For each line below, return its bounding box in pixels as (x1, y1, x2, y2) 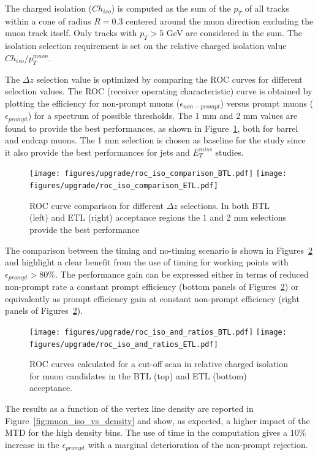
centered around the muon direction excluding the (126, 14, 314, 27)
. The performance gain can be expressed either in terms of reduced (55, 267, 309, 280)
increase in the (5, 438, 59, 450)
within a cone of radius (5, 14, 91, 27)
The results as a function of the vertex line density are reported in (5, 402, 254, 415)
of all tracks (244, 2, 289, 14)
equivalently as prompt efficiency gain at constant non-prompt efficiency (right (5, 292, 300, 305)
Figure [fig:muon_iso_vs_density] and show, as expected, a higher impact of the (5, 414, 310, 427)
